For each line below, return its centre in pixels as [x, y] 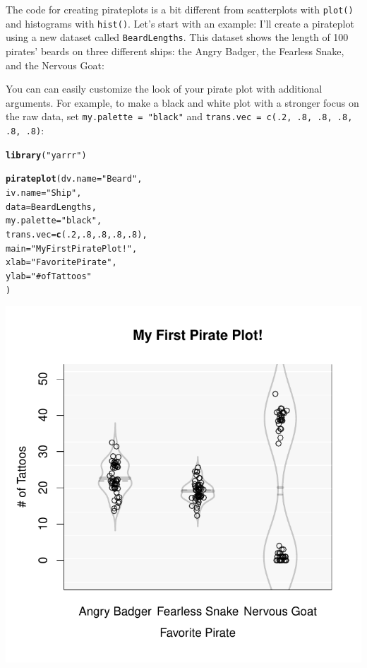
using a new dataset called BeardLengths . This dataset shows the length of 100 [177, 37]
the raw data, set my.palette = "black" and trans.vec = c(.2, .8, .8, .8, [179, 116]
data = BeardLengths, [51, 207]
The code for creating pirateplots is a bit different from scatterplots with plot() [180, 9]
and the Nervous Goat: [55, 65]
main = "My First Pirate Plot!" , [72, 248]
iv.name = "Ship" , [44, 193]
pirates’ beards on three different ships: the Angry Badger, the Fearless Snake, [175, 51]
